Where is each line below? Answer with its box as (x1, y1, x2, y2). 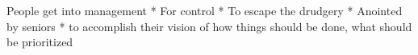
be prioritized (6, 33, 73, 50)
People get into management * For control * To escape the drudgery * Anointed (6, 2, 403, 18)
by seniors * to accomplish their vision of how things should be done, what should (6, 18, 412, 34)
